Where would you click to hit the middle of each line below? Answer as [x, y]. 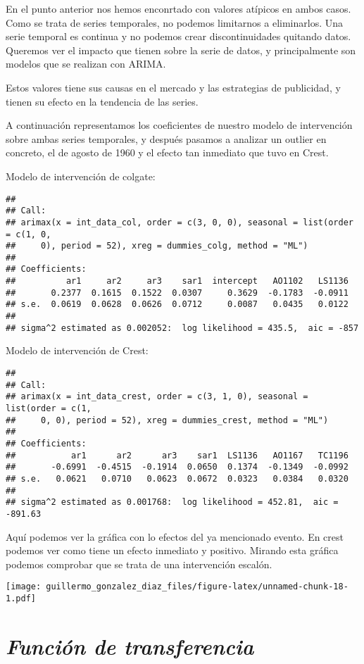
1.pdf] [21, 598]
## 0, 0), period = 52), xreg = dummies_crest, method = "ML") [167, 420]
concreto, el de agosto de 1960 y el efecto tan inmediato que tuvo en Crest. [167, 152]
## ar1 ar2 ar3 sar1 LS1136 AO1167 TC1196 [177, 455]
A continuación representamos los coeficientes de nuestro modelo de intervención [179, 125]
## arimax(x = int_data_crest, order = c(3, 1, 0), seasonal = [157, 397]
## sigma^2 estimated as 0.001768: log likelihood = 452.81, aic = [172, 502]
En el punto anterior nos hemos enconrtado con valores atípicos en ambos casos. [178, 8]
